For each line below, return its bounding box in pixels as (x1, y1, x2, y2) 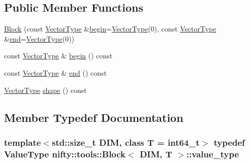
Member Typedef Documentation (4, 109, 183, 125)
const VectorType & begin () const (4, 50, 113, 61)
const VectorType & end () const (4, 67, 107, 78)
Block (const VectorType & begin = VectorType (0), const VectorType (4, 23, 216, 34)
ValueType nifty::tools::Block (4, 147, 126, 160)
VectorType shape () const (4, 84, 87, 95)
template (4, 136, 41, 148)
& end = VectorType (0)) (4, 33, 75, 44)
